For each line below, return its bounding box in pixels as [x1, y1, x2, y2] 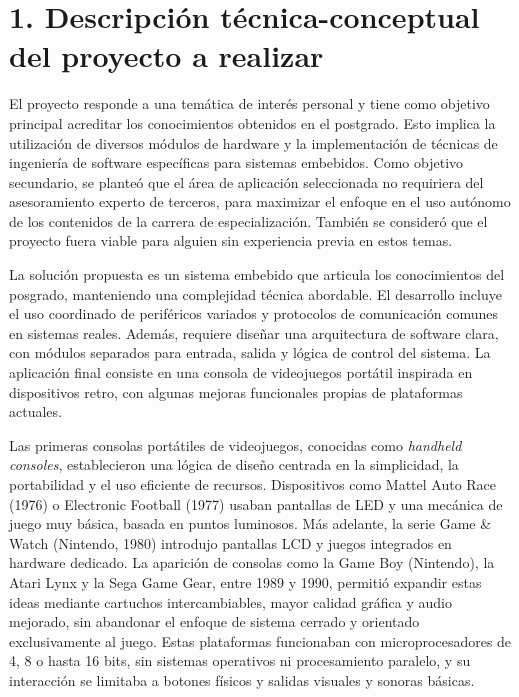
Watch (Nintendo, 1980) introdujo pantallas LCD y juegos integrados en [9, 532, 452, 553]
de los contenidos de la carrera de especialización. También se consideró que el [9, 210, 488, 231]
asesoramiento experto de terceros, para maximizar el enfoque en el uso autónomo [9, 191, 511, 212]
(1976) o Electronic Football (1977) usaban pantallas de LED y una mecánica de [9, 493, 503, 514]
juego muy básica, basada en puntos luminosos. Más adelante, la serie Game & [9, 513, 492, 534]
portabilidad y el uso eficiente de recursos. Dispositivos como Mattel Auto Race [9, 474, 497, 494]
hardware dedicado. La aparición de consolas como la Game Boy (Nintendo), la [9, 552, 495, 573]
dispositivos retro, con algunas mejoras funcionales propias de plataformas [9, 381, 463, 402]
